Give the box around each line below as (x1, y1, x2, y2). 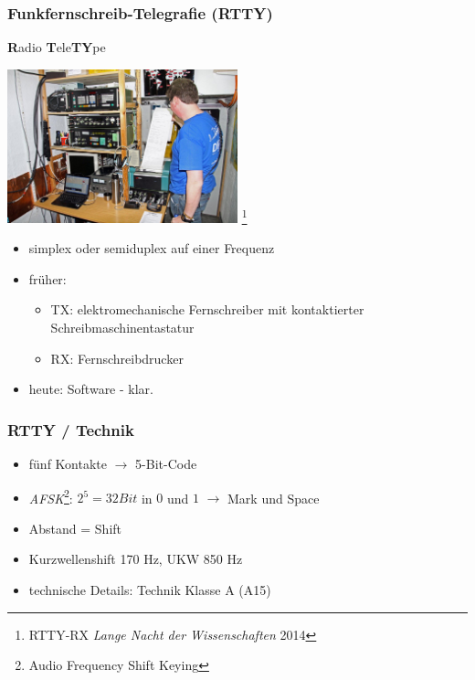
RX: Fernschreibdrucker (50, 348, 184, 367)
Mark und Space (227, 488, 320, 507)
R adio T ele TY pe (7, 37, 106, 57)
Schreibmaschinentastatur (50, 318, 195, 337)
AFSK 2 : (28, 485, 73, 507)
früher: (28, 269, 67, 288)
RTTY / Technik (7, 418, 134, 441)
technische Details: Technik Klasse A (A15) (28, 580, 271, 600)
